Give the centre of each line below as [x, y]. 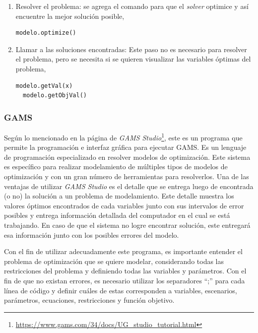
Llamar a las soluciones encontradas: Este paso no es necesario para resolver [131, 49]
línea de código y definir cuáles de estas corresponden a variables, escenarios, [121, 290]
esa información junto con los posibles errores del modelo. [92, 234]
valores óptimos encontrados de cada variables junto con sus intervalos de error [124, 205]
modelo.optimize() [46, 33]
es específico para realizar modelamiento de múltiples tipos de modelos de [116, 166]
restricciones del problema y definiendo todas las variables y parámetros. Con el [125, 271]
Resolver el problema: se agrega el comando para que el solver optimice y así [132, 6]
